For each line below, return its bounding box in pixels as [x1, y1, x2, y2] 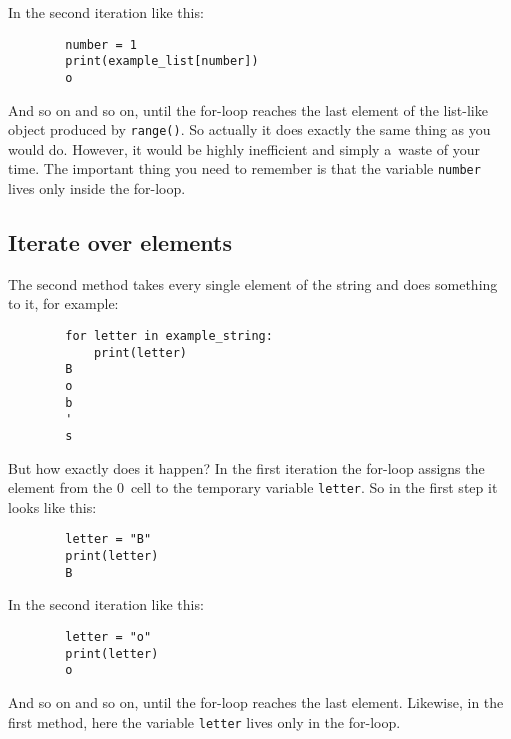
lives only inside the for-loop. [8, 178, 186, 199]
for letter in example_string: [65, 329, 273, 344]
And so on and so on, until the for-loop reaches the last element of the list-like [8, 99, 488, 120]
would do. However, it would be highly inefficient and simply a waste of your [8, 138, 480, 159]
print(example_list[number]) [65, 54, 259, 69]
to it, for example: [8, 293, 119, 314]
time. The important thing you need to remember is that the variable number [8, 158, 481, 179]
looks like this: [8, 496, 97, 517]
